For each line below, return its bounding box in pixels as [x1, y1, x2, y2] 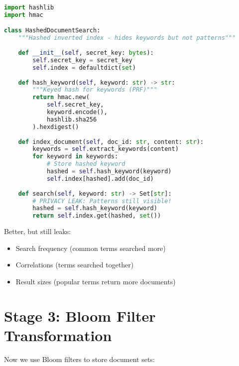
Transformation [4, 325, 112, 345]
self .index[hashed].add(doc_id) [46, 175, 154, 182]
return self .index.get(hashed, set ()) [32, 212, 161, 220]
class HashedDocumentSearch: [4, 27, 101, 34]
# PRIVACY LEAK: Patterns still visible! [32, 197, 172, 205]
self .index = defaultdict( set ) [32, 64, 136, 71]
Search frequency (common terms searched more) [15, 243, 166, 253]
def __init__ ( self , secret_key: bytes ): [18, 49, 154, 57]
